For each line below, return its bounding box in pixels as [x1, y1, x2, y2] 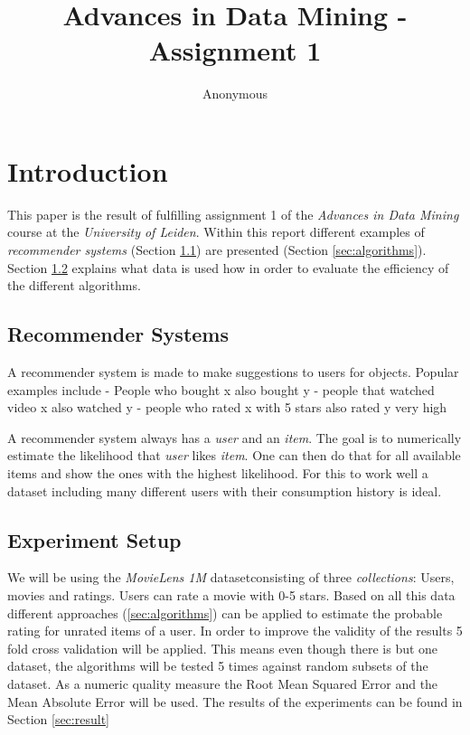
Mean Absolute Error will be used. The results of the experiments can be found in [7, 692, 463, 711]
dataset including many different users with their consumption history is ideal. [7, 481, 442, 500]
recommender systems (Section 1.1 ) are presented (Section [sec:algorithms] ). [7, 240, 427, 259]
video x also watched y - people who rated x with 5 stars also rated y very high [7, 398, 447, 417]
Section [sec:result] [7, 710, 109, 729]
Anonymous [202, 84, 268, 103]
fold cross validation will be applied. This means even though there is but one [7, 638, 438, 657]
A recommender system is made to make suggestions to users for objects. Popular [7, 363, 459, 382]
